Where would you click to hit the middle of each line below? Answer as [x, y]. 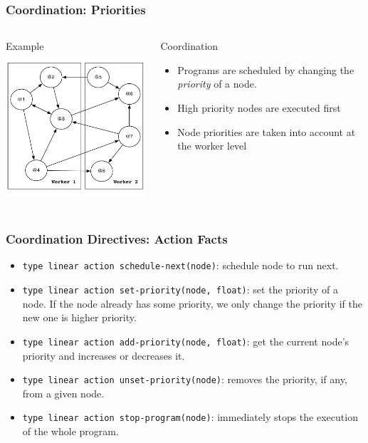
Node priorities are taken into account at [267, 131]
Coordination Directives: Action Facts [117, 239]
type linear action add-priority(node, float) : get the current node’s [186, 341]
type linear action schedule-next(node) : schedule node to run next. [180, 265]
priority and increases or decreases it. [104, 355]
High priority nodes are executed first [259, 108]
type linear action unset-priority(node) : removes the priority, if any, [185, 379]
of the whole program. [70, 431]
